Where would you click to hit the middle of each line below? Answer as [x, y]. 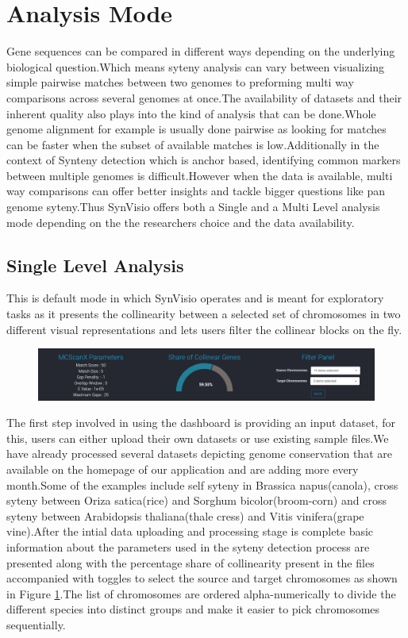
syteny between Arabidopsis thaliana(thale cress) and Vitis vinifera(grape [185, 515]
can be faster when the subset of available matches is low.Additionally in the [193, 144]
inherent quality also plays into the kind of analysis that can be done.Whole [191, 113]
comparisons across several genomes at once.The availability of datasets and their [204, 97]
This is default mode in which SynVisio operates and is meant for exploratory [195, 298]
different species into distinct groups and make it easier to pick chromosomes [193, 609]
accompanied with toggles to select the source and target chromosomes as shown [202, 578]
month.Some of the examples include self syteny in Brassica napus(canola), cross [202, 484]
